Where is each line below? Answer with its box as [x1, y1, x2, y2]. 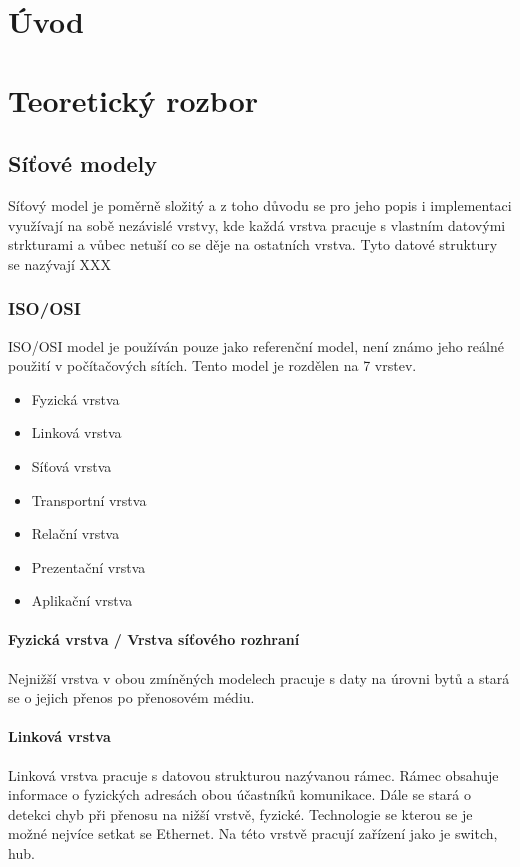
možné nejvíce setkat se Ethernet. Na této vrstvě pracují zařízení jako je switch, [8, 823, 498, 844]
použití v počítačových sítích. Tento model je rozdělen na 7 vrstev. [8, 355, 417, 376]
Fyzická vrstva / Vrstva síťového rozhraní [8, 629, 300, 650]
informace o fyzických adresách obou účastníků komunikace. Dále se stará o [8, 784, 471, 805]
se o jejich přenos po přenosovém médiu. [8, 687, 255, 708]
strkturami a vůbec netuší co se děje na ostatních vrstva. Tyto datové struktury [8, 234, 498, 255]
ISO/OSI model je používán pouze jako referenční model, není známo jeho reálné [8, 335, 504, 356]
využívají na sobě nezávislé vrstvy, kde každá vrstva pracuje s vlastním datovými [8, 214, 506, 235]
